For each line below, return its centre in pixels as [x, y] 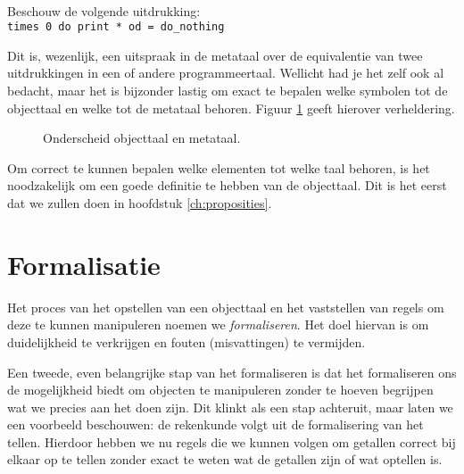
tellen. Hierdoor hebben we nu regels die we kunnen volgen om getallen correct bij [232, 441]
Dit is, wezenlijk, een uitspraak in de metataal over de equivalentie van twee [215, 55]
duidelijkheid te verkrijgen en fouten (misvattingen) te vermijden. [186, 341]
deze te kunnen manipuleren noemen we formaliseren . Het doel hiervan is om [218, 324]
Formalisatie [84, 264]
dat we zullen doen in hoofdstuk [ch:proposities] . [140, 203]
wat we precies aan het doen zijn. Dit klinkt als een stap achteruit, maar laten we [230, 407]
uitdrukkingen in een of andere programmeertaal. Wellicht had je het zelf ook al [226, 73]
